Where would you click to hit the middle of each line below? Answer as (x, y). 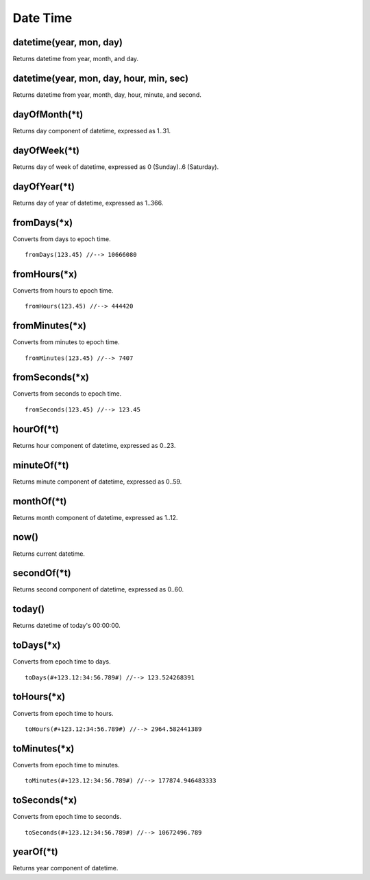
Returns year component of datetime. (65, 868)
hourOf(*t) (36, 429)
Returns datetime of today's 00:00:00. (66, 626)
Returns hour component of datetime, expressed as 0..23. (94, 445)
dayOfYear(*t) (44, 187)
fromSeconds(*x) (51, 377)
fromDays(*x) (43, 222)
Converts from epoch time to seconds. (67, 817)
